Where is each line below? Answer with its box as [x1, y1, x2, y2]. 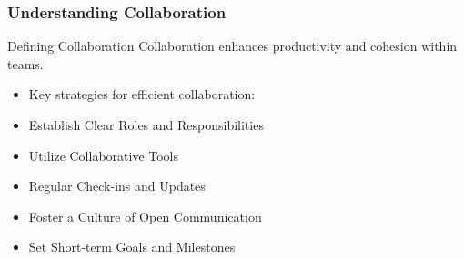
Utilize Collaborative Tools [28, 145, 179, 164]
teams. [7, 54, 44, 73]
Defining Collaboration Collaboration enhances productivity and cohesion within [7, 36, 458, 55]
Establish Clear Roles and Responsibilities [28, 115, 264, 134]
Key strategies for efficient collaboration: [28, 85, 256, 104]
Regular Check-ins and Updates [28, 176, 206, 195]
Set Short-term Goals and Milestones [28, 237, 236, 256]
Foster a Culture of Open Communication [28, 206, 262, 225]
